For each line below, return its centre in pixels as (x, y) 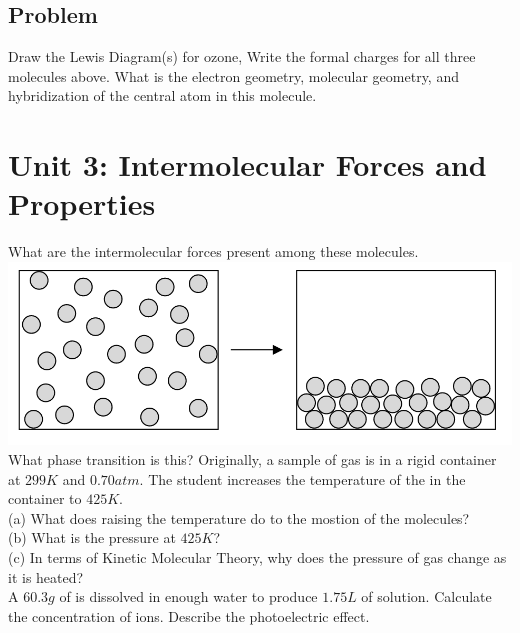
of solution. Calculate (426, 596)
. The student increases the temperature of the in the (302, 478)
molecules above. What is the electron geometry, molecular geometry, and (233, 75)
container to (45, 498)
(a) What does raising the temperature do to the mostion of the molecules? (239, 517)
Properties (82, 203)
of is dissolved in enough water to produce (188, 596)
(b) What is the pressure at (92, 537)
